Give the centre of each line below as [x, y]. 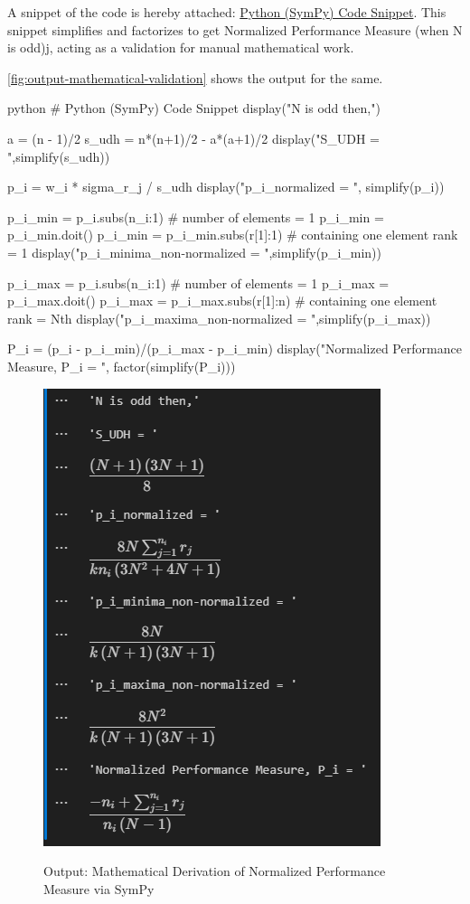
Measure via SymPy [99, 888]
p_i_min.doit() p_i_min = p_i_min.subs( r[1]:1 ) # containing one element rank [233, 235]
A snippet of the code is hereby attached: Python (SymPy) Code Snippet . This [227, 12]
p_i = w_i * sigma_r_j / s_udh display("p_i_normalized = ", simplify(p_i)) [226, 187]
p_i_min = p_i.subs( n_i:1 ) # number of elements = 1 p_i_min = [196, 217]
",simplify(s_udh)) [59, 156]
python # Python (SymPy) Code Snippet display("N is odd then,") [194, 108]
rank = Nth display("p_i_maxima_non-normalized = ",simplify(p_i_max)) [219, 318]
